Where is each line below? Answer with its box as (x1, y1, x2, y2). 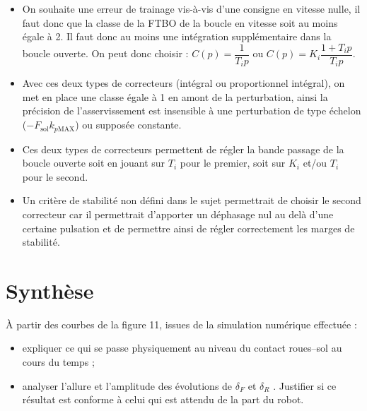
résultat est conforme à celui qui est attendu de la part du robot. (22, 392, 304, 407)
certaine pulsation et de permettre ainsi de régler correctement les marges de (22, 220, 355, 235)
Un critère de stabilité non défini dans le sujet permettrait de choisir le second (22, 193, 361, 208)
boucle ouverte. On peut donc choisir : (22, 46, 189, 61)
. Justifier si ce (273, 378, 337, 393)
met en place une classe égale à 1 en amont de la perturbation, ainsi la (22, 89, 328, 104)
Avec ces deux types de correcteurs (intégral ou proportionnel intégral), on (22, 76, 345, 90)
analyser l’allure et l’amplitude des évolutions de (22, 378, 233, 393)
